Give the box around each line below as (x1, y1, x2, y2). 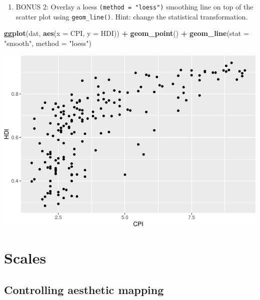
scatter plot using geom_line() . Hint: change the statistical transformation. (15, 11, 248, 21)
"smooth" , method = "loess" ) (4, 37, 91, 48)
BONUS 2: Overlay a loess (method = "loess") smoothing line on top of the (15, 1, 253, 11)
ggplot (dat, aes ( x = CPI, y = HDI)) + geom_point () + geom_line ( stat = (4, 28, 249, 38)
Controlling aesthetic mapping (4, 282, 164, 297)
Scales (4, 248, 46, 268)
